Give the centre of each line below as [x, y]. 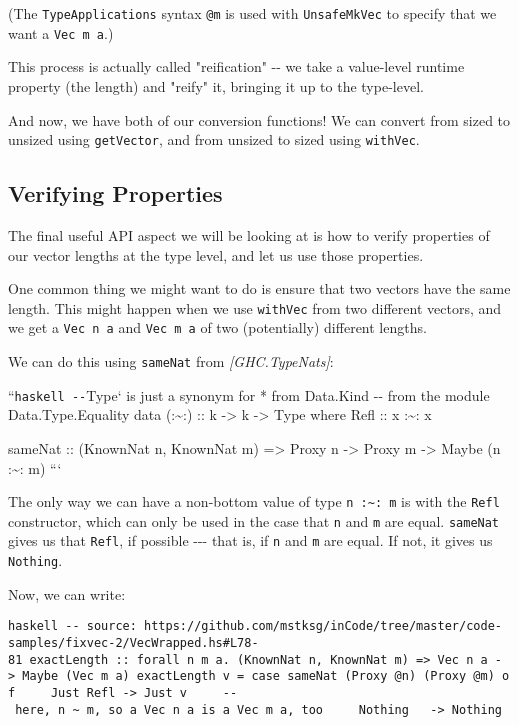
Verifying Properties [115, 193]
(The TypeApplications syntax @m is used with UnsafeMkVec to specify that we [252, 13]
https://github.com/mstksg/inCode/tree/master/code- [323, 626]
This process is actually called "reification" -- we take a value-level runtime [236, 66]
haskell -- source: [72, 626]
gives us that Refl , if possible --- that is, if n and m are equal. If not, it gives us [250, 540]
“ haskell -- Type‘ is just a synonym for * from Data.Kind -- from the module [249, 394]
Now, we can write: [67, 593]
